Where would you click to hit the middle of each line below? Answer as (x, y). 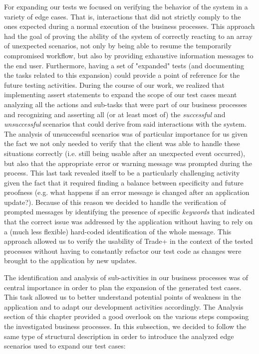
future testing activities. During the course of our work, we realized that (115, 85)
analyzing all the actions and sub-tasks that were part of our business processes (126, 104)
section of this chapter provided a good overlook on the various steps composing (127, 316)
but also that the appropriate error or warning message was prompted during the (128, 163)
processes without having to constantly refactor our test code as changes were (123, 251)
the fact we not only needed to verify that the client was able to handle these (122, 143)
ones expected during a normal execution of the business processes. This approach (129, 26)
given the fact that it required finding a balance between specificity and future (124, 182)
